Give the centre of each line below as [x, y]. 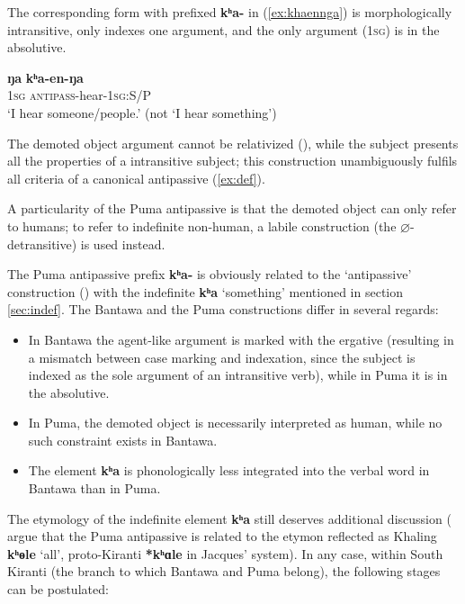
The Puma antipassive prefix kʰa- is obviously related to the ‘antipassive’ [210, 274]
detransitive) [42, 243]
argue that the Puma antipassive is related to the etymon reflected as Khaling [222, 536]
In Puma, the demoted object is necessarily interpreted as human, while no [235, 423]
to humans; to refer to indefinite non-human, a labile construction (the [202, 225]
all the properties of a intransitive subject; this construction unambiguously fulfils [232, 161]
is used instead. [123, 243]
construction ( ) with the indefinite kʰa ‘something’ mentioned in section [206, 291]
